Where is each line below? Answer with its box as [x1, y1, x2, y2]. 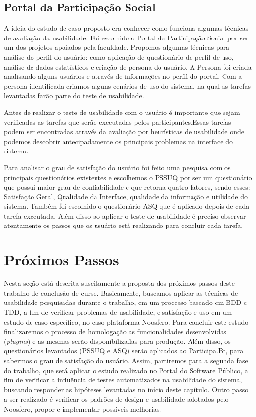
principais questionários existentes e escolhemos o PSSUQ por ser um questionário [4, 172, 252, 182]
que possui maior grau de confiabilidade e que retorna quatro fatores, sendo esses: [4, 182, 250, 192]
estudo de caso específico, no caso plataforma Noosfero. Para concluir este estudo [4, 316, 249, 327]
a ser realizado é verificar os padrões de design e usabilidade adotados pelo [4, 394, 229, 404]
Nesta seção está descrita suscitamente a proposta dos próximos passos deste [4, 278, 235, 288]
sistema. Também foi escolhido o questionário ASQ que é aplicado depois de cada [4, 201, 250, 211]
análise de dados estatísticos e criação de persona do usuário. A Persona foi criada [4, 61, 252, 72]
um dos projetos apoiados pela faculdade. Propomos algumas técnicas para [4, 42, 230, 52]
